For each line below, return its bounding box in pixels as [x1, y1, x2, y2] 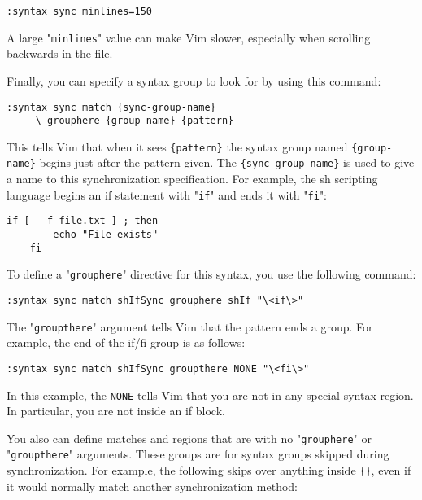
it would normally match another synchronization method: [7, 477, 298, 494]
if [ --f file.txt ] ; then [7, 215, 159, 227]
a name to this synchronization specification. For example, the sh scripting [7, 170, 378, 187]
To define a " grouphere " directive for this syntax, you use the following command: [7, 265, 416, 283]
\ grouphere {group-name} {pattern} [35, 115, 234, 127]
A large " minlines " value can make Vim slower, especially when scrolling [7, 29, 371, 46]
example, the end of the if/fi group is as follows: [7, 334, 246, 351]
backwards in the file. [7, 45, 113, 62]
